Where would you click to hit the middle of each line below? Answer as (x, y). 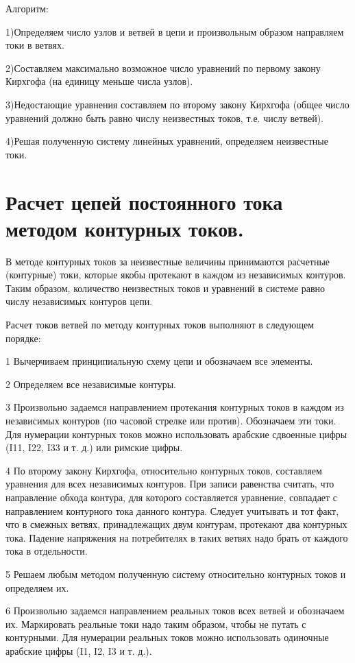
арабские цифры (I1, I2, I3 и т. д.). (79, 650)
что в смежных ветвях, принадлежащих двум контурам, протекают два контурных (176, 524)
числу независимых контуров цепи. (79, 301)
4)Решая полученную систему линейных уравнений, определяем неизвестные (167, 141)
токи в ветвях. (35, 45)
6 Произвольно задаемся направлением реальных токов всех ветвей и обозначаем (175, 611)
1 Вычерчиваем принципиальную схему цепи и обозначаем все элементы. (159, 361)
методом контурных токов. (125, 228)
